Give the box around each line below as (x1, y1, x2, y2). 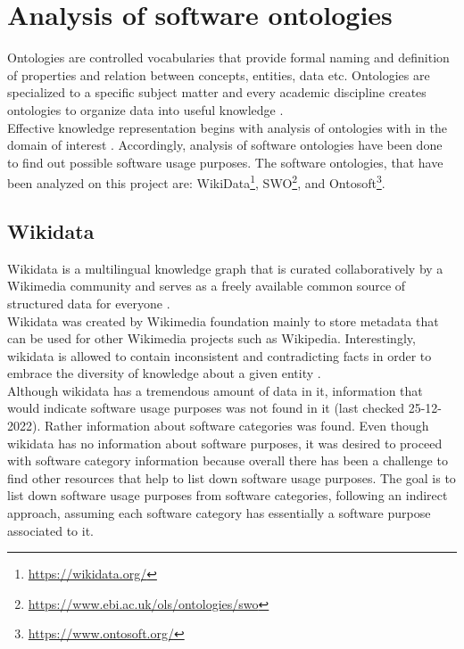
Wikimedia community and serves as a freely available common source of (7, 276, 406, 295)
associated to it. (7, 521, 94, 539)
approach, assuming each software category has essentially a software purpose (7, 504, 431, 522)
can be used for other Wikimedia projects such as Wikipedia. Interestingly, (7, 329, 416, 348)
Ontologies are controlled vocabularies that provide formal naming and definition (7, 48, 450, 67)
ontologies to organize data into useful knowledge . (7, 100, 284, 119)
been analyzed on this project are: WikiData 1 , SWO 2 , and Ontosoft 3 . (7, 171, 385, 192)
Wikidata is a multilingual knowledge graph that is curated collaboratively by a (7, 259, 443, 277)
